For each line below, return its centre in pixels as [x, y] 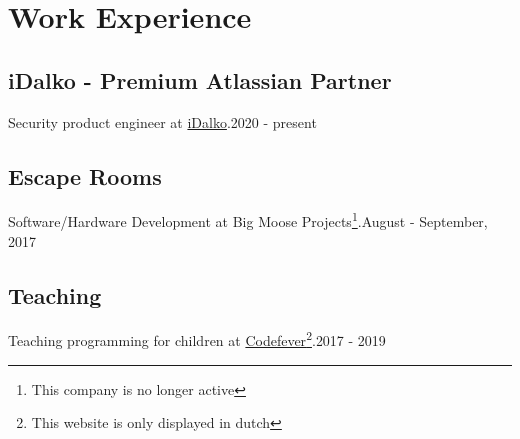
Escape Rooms [85, 175]
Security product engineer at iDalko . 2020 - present [162, 121]
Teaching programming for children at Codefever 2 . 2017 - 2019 [197, 339]
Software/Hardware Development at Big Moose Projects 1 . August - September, [248, 220]
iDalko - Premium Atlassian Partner [200, 79]
